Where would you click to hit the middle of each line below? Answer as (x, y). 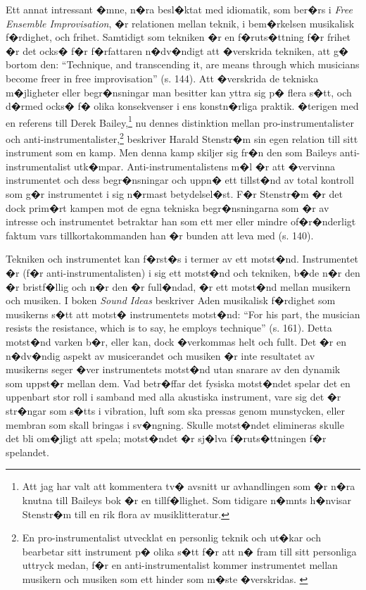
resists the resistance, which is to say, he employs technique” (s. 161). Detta (169, 328)
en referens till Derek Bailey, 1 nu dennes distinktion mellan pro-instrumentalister (180, 121)
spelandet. (27, 452)
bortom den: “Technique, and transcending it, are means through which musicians (183, 64)
